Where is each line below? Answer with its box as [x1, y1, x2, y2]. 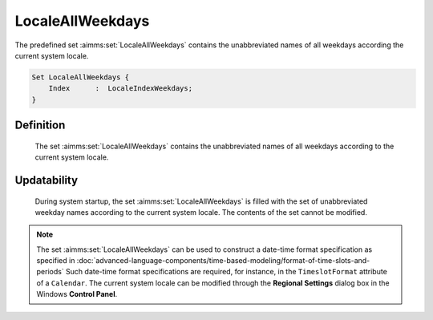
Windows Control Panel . [36, 290, 118, 299]
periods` [36, 267, 64, 277]
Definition [14, 119, 66, 132]
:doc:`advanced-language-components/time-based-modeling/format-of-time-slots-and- [76, 256, 370, 265]
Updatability [14, 173, 79, 187]
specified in [36, 256, 75, 265]
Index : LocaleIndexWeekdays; [48, 84, 192, 93]
